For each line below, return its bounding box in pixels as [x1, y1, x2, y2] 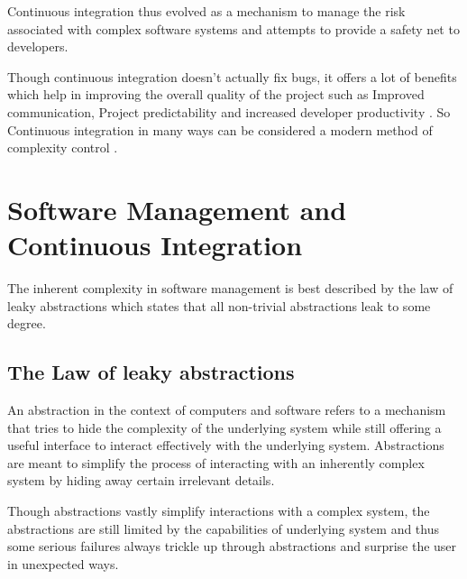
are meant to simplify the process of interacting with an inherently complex [7, 453, 425, 472]
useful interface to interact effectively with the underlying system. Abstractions [7, 436, 444, 455]
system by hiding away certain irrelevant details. [7, 471, 275, 490]
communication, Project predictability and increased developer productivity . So [7, 102, 451, 121]
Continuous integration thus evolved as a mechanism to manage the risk [7, 2, 406, 20]
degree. [7, 314, 46, 333]
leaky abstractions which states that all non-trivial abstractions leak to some [7, 296, 431, 315]
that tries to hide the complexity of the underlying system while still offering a [7, 418, 442, 437]
